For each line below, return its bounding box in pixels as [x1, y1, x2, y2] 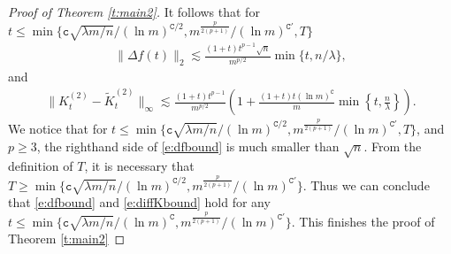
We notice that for [8, 119, 108, 137]
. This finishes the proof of [291, 212, 435, 230]
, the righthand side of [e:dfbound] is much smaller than [36, 136, 340, 155]
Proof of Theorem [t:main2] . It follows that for [8, 3, 260, 20]
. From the [363, 136, 422, 155]
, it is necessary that [84, 157, 195, 175]
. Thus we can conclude [302, 175, 430, 194]
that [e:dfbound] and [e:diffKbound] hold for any [8, 193, 271, 212]
